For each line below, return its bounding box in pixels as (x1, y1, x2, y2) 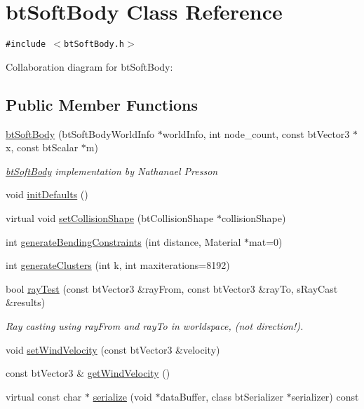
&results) (6, 295, 46, 310)
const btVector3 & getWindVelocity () (6, 366, 170, 380)
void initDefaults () (6, 187, 88, 202)
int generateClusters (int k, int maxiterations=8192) (6, 258, 230, 272)
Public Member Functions (6, 93, 198, 115)
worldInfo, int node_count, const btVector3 (162, 126, 350, 141)
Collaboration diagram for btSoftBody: (6, 59, 173, 74)
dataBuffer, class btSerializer (160, 389, 283, 403)
